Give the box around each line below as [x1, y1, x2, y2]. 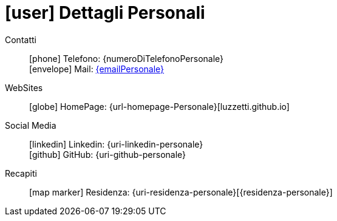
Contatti [5, 34, 36, 45]
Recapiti [5, 168, 37, 178]
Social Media [5, 120, 56, 131]
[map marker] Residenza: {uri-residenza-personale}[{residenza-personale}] [29, 186, 333, 197]
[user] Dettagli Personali [5, 2, 205, 23]
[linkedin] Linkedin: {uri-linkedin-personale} [29, 138, 203, 149]
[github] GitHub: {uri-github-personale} [29, 149, 186, 160]
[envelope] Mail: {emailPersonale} [29, 63, 165, 74]
